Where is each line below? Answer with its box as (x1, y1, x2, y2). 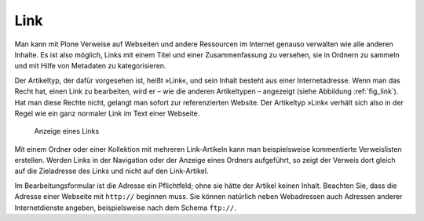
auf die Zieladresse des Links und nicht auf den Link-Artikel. (14, 166, 209, 176)
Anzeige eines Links (34, 127, 100, 136)
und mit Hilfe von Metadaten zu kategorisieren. (14, 61, 166, 71)
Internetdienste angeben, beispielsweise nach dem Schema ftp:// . (14, 203, 237, 212)
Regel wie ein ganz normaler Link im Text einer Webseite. (14, 109, 200, 118)
